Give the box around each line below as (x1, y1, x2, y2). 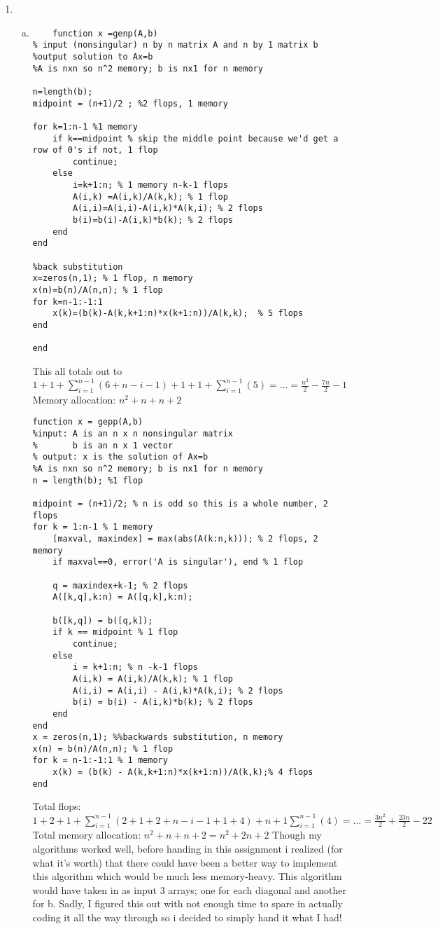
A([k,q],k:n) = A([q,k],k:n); (52, 592, 193, 603)
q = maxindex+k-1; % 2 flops (52, 580, 188, 591)
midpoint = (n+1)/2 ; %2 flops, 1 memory (32, 98, 228, 109)
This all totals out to (32, 363, 122, 378)
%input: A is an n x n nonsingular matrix (32, 429, 233, 439)
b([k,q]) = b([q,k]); (52, 615, 153, 626)
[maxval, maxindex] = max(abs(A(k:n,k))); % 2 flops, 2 (52, 534, 318, 544)
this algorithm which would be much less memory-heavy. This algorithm (32, 869, 342, 883)
